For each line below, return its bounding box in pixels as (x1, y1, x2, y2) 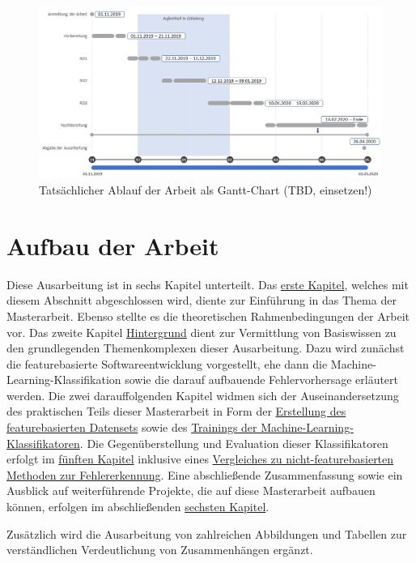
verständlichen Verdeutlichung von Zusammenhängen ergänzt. (6, 541, 313, 558)
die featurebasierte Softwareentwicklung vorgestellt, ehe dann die (6, 355, 328, 372)
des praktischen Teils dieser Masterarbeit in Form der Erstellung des (6, 403, 346, 420)
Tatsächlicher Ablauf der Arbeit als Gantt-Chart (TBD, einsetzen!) (39, 181, 372, 198)
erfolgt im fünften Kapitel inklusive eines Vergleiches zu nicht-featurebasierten (6, 450, 394, 467)
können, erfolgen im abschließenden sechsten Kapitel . (6, 498, 270, 515)
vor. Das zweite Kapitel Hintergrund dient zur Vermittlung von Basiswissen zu (6, 323, 397, 340)
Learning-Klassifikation (6, 371, 121, 388)
